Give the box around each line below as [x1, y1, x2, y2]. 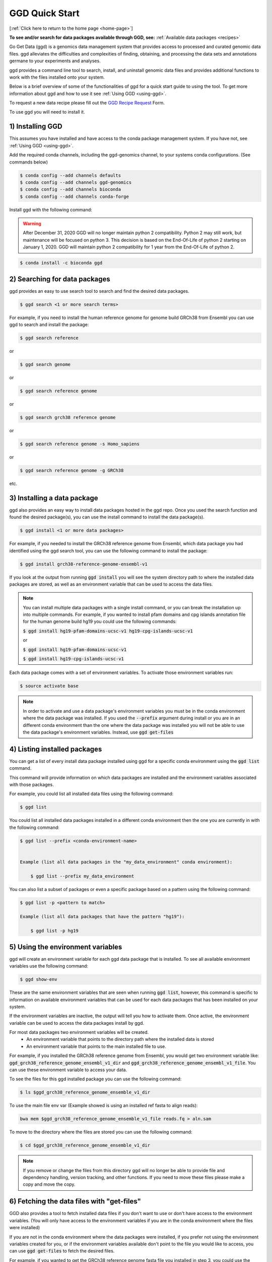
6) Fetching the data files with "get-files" [9, 1197, 141, 1206]
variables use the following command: [9, 963, 88, 969]
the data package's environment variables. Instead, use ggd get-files [23, 729, 174, 735]
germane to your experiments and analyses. [9, 58, 101, 64]
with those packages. [9, 781, 54, 787]
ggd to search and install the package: [9, 322, 89, 328]
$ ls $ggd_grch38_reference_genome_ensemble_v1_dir [20, 1089, 151, 1095]
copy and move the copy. [23, 1181, 76, 1187]
